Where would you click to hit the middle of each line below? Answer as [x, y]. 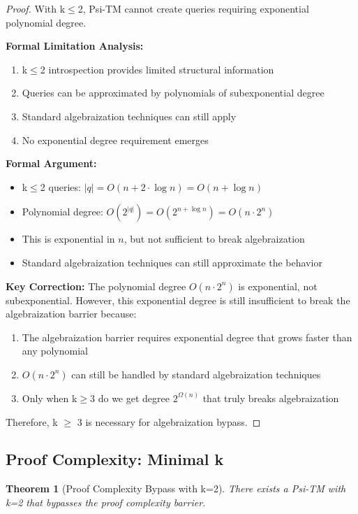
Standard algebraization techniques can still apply [129, 116]
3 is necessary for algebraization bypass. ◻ [169, 421]
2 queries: [60, 186]
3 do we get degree [130, 398]
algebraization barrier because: [71, 314]
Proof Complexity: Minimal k [115, 459]
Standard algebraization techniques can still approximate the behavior [172, 262]
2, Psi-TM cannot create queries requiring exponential [193, 8]
